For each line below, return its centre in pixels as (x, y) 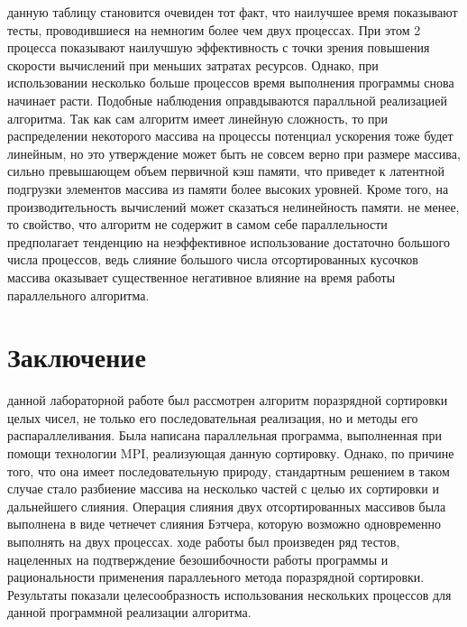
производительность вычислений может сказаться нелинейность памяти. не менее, (233, 206)
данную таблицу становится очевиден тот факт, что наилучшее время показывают (233, 12)
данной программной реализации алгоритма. (129, 612)
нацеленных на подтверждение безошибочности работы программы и (198, 559)
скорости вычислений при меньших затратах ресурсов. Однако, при (193, 65)
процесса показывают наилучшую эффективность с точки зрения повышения (219, 47)
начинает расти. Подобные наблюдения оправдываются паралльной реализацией (228, 100)
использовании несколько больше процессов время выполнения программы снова (231, 83)
